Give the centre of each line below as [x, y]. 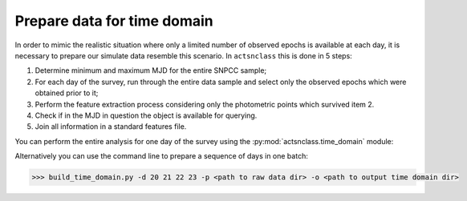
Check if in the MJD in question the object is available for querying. [146, 115]
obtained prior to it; [67, 93]
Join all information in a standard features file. [111, 127]
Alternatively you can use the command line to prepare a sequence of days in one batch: [161, 156]
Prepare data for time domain [114, 21]
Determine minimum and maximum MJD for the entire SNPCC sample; [151, 70]
